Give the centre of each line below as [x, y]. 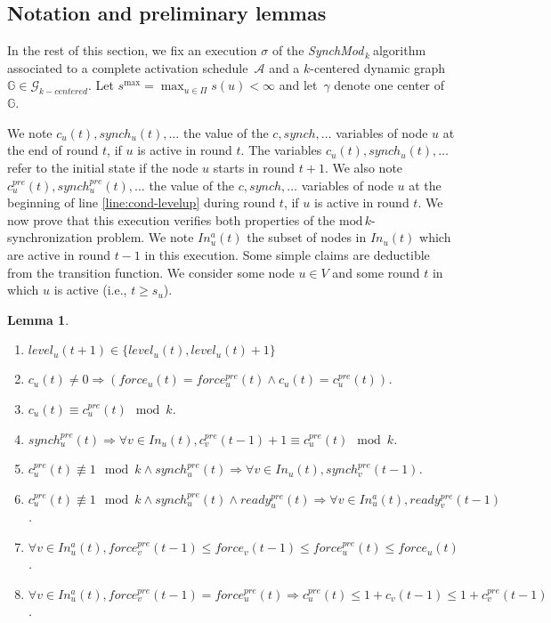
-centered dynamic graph [378, 67]
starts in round [254, 167]
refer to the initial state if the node [103, 167]
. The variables [281, 150]
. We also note [364, 167]
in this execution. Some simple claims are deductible [287, 254]
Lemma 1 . [38, 319]
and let [298, 85]
